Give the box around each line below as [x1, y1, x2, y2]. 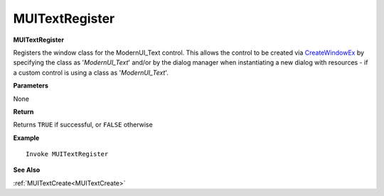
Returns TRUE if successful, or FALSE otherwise [13, 121, 153, 129]
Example [13, 134, 40, 142]
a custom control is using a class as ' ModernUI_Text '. [13, 68, 169, 77]
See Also [13, 165, 41, 174]
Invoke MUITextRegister [26, 150, 109, 158]
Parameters [13, 82, 49, 90]
